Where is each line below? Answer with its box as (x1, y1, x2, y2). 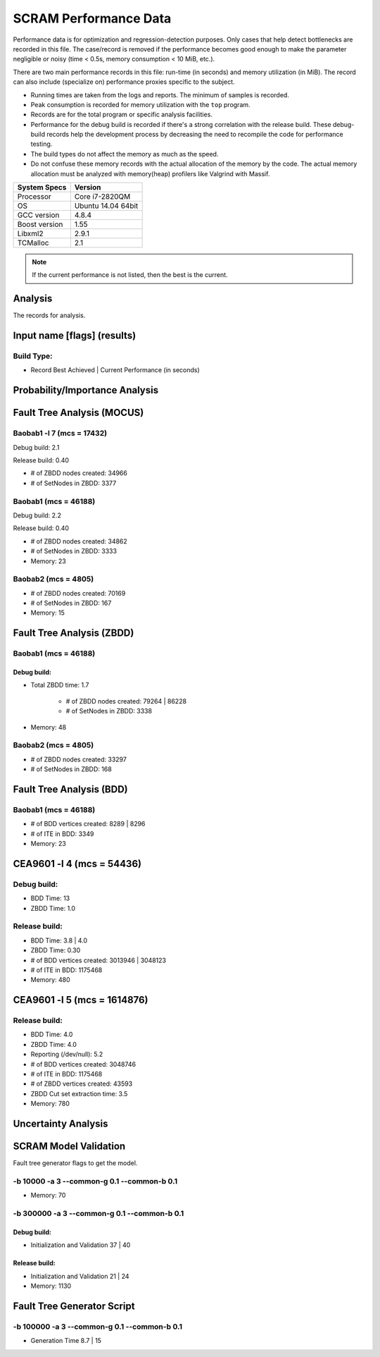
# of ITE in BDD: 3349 (30, 829, 94, 838)
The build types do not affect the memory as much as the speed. (30, 149, 219, 158)
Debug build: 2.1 (13, 443, 60, 451)
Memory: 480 (30, 976, 70, 984)
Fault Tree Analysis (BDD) (13, 783, 128, 795)
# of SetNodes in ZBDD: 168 (30, 765, 112, 773)
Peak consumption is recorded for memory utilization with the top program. (30, 100, 251, 109)
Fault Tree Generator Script (13, 1300, 135, 1312)
